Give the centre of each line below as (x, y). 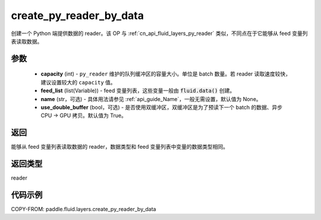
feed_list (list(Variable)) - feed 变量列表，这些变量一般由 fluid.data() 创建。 (138, 91)
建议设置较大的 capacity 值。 (78, 82)
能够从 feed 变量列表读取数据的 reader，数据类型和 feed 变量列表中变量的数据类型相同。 (120, 147)
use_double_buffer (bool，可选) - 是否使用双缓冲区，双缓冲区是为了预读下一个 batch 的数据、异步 (162, 107)
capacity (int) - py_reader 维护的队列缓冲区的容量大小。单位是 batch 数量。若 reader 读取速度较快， (166, 74)
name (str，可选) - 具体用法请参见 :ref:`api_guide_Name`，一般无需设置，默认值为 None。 (151, 99)
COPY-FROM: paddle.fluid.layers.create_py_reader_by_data (84, 209)
